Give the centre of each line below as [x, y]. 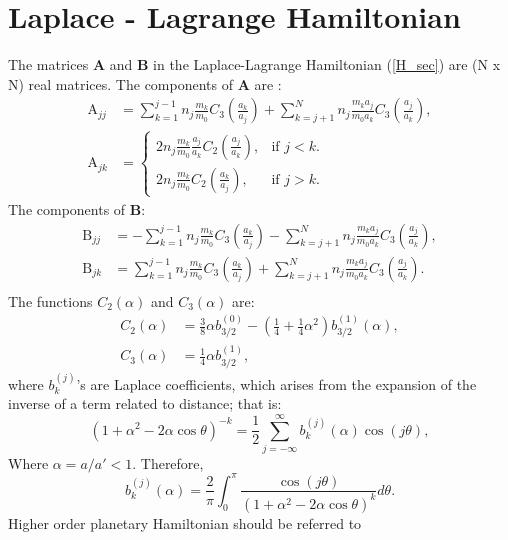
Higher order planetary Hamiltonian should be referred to [185, 522]
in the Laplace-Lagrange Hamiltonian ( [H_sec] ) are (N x [327, 64]
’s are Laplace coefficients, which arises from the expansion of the [276, 383]
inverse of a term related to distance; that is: [145, 403]
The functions [50, 300]
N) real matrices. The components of [120, 83]
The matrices [48, 64]
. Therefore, [168, 462]
